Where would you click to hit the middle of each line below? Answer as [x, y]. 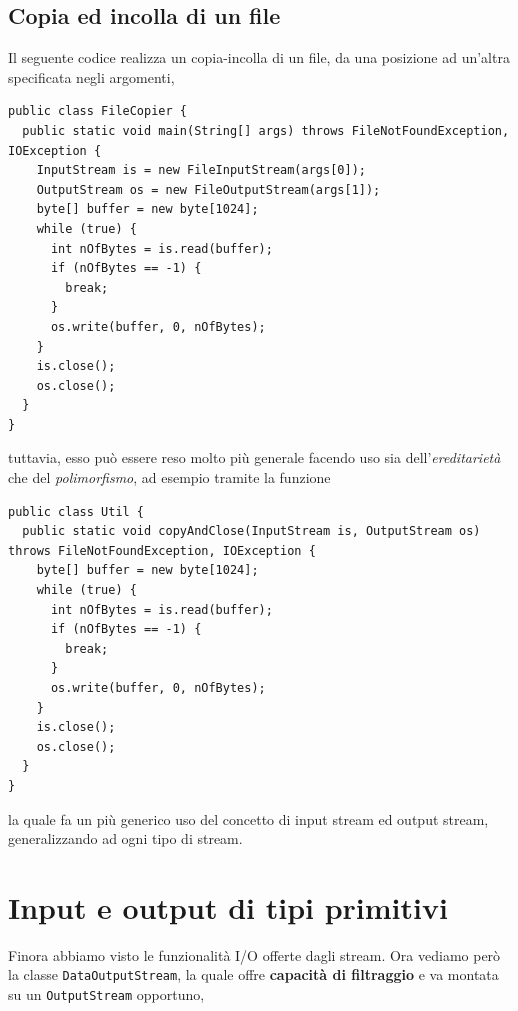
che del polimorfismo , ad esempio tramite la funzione [169, 477]
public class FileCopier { [97, 111]
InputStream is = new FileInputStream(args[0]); [201, 170]
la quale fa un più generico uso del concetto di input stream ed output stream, [248, 818]
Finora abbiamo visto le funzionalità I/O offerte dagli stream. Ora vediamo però [254, 954]
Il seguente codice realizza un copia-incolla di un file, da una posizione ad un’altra [259, 57]
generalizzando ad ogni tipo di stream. [125, 838]
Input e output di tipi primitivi [228, 906]
